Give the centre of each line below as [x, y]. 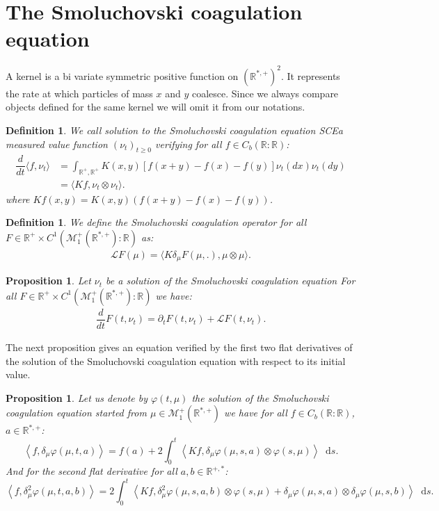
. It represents [310, 75]
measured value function [57, 144]
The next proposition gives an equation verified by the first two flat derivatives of [179, 347]
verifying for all [189, 144]
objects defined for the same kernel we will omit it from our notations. [155, 107]
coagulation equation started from [76, 413]
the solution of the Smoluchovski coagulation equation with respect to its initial [176, 360]
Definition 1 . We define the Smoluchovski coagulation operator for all [156, 222]
